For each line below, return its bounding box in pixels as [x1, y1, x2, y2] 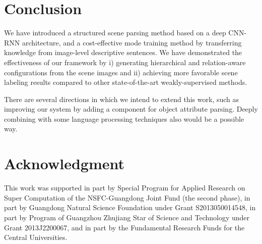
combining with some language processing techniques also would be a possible [4, 113, 244, 124]
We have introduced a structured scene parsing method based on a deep [4, 27, 226, 38]
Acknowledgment [4, 153, 124, 174]
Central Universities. [4, 232, 68, 242]
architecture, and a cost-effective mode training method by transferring [22, 37, 242, 47]
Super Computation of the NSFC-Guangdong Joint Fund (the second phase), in [4, 192, 250, 203]
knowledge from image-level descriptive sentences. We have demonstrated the [4, 47, 242, 58]
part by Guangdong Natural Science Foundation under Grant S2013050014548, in [4, 202, 256, 213]
